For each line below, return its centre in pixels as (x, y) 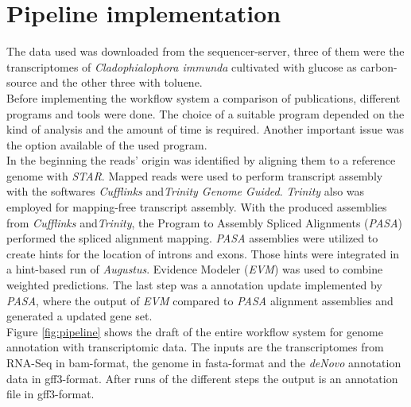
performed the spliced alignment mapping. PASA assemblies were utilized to (192, 238)
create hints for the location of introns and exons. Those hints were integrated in (203, 253)
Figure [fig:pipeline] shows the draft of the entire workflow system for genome (195, 331)
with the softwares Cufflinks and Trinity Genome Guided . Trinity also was (186, 191)
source (22, 82)
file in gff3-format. (50, 394)
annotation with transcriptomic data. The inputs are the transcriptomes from (195, 347)
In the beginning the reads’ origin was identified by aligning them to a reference (201, 160)
